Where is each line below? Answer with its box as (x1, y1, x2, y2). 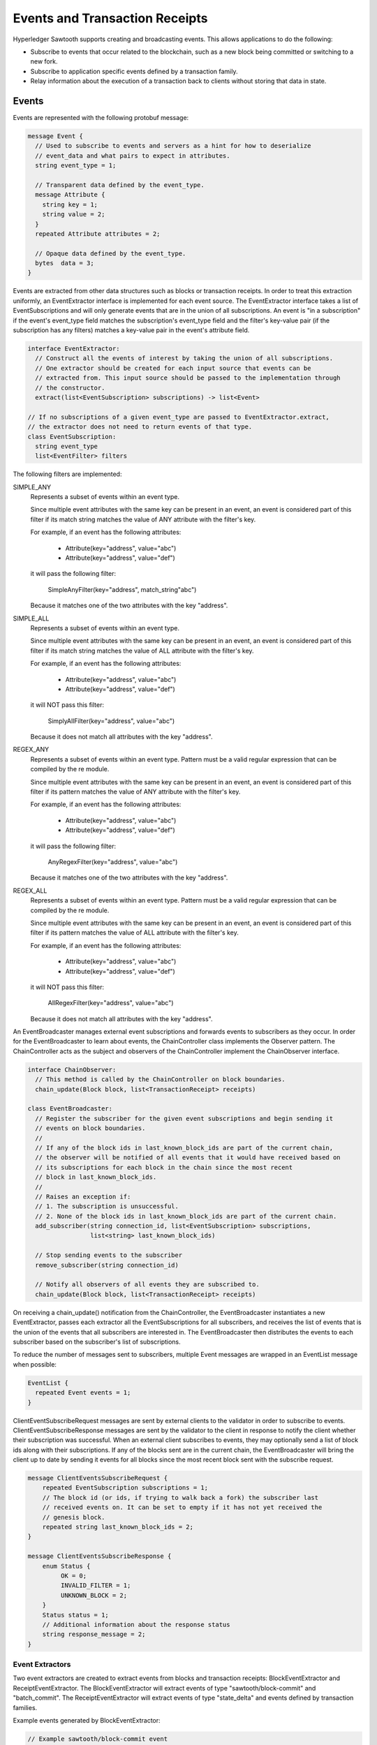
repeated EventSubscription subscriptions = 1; (42, 1484, 209, 1492)
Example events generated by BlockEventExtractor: (13, 1716, 161, 1724)
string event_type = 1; (35, 161, 117, 170)
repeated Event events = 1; (35, 1389, 131, 1397)
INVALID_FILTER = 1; (60, 1582, 131, 1589)
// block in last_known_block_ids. (35, 1173, 157, 1181)
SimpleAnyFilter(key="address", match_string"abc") (47, 585, 197, 593)
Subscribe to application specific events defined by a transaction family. (30, 67, 238, 75)
